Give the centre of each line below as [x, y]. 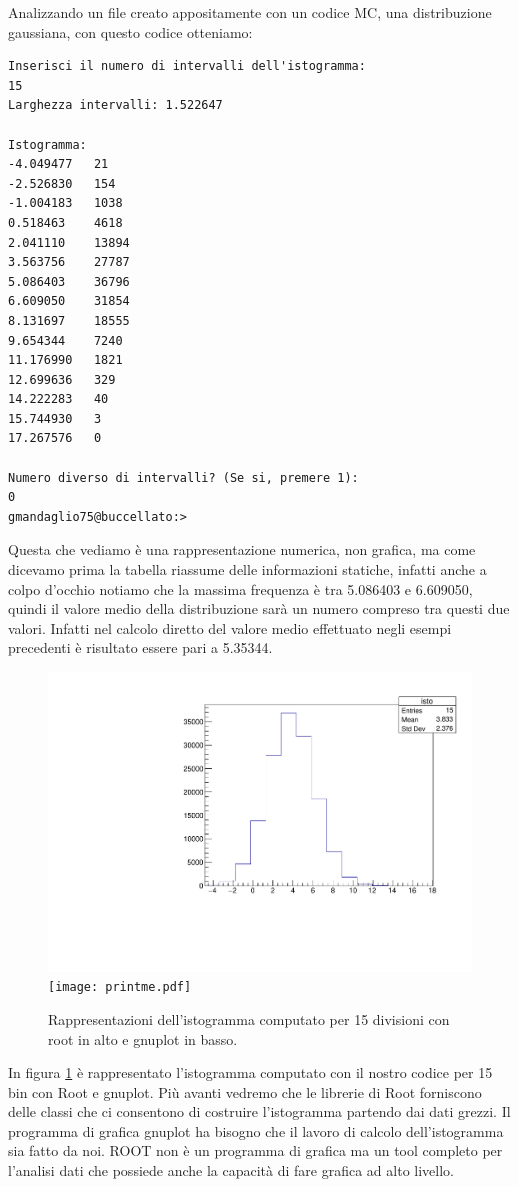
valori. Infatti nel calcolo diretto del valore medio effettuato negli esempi [230, 627]
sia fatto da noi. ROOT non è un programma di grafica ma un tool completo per [255, 1150]
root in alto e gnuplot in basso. [143, 1038]
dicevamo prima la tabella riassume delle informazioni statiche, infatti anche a [247, 569]
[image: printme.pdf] [120, 987]
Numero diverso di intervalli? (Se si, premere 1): [183, 477]
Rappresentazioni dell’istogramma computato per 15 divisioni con [249, 1018]
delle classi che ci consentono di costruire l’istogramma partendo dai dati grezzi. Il [259, 1111]
